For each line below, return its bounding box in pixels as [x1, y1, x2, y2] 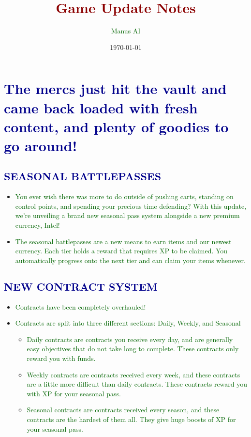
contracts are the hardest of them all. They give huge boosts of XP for [27, 414, 236, 424]
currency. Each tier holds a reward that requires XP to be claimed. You [15, 246, 228, 256]
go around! [4, 135, 77, 155]
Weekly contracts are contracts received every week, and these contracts [27, 369, 240, 379]
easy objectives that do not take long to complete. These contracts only [27, 343, 239, 354]
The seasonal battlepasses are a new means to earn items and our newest [15, 236, 232, 246]
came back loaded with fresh [4, 97, 198, 117]
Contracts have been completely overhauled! [15, 301, 146, 312]
